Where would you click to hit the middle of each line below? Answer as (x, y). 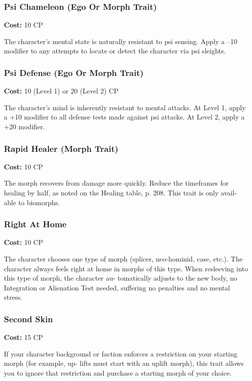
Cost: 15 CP (23, 337)
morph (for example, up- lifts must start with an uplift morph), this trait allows (124, 363)
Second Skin (29, 319)
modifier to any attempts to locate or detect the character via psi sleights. (115, 51)
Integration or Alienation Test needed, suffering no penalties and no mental (117, 287)
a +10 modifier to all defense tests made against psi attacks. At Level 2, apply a (124, 117)
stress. (13, 297)
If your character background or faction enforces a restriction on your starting (121, 353)
